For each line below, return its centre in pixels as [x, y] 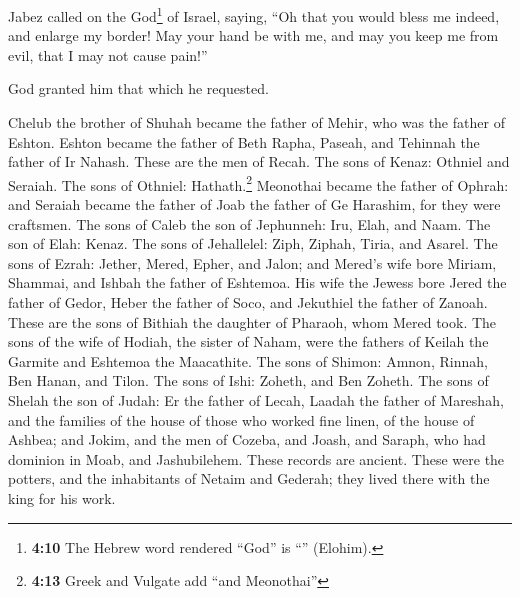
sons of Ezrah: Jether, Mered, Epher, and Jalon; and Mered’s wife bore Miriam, [252, 262]
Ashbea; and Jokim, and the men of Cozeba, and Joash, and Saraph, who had [247, 439]
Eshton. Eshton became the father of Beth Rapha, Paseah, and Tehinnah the [244, 141]
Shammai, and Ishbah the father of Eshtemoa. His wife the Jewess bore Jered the [257, 282]
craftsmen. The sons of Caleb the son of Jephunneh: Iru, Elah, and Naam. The [249, 223]
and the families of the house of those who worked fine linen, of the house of [241, 419]
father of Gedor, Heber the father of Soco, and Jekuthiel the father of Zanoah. [248, 302]
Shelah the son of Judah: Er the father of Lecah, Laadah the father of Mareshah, [256, 400]
